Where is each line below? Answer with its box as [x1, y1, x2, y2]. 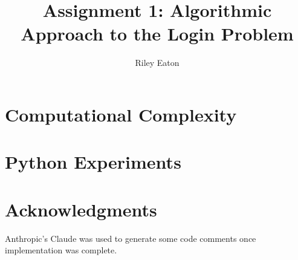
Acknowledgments [5, 197, 157, 221]
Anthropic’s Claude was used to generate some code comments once [5, 232, 256, 244]
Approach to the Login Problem [21, 21, 294, 46]
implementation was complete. [5, 244, 117, 256]
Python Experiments [5, 149, 181, 174]
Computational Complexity [5, 102, 237, 126]
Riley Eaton [135, 56, 180, 69]
